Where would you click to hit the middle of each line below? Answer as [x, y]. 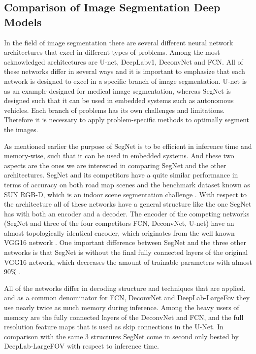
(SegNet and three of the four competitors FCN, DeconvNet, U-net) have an [119, 223]
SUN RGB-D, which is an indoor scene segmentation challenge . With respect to [125, 194]
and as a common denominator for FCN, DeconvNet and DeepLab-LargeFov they [127, 298]
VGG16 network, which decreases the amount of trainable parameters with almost [128, 262]
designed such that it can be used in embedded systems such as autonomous [119, 100]
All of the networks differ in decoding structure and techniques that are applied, [125, 288]
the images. [21, 129]
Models [23, 21]
